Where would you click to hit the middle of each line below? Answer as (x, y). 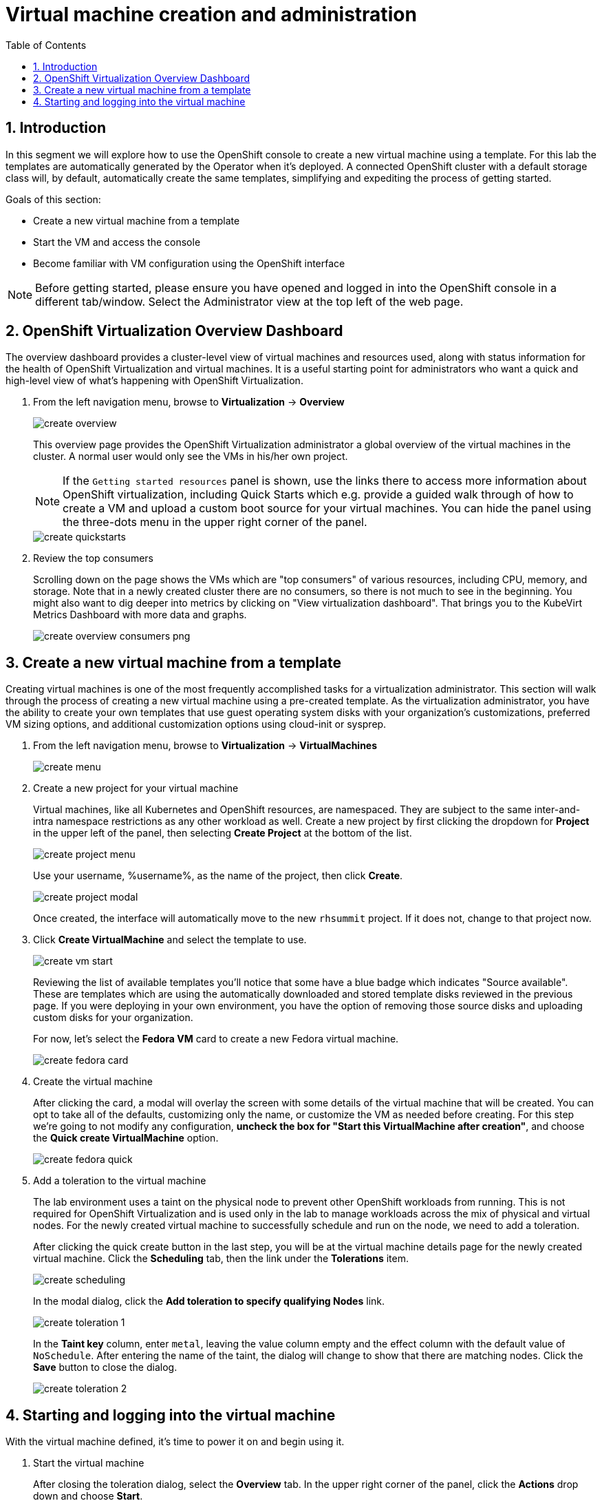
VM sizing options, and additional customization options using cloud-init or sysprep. (196, 724)
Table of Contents (46, 45)
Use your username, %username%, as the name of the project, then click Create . (218, 876)
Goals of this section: (53, 199)
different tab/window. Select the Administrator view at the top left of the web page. (249, 301)
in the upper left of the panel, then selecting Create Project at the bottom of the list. (223, 833)
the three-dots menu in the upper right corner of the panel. (215, 522)
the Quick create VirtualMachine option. (126, 1138)
